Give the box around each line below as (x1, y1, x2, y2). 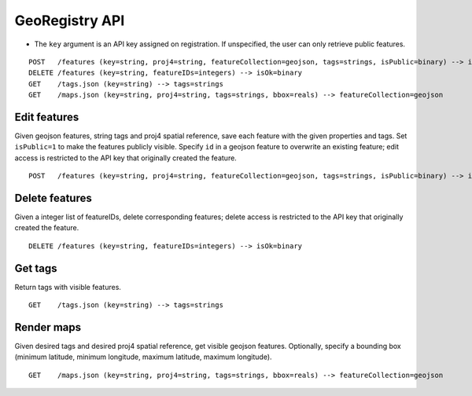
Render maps (14, 321, 82, 334)
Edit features (14, 110, 79, 123)
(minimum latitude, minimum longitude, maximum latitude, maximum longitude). (14, 352, 272, 361)
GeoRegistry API (14, 12, 125, 29)
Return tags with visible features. (14, 282, 122, 291)
